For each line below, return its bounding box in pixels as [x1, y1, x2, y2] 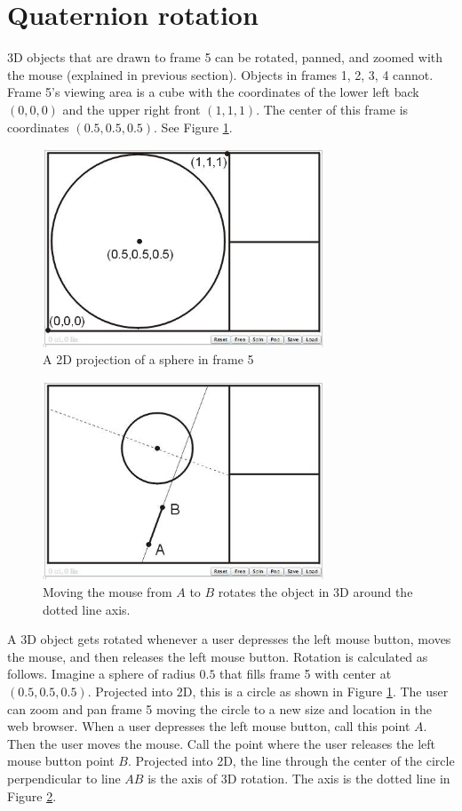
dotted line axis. [43, 600, 131, 618]
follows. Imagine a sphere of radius [7, 664, 195, 683]
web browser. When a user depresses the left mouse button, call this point [7, 717, 410, 735]
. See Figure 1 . [154, 117, 233, 136]
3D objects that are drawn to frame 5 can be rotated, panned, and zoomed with [7, 48, 443, 67]
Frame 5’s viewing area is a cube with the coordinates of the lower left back [7, 83, 419, 101]
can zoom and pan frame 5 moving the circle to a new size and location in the [7, 699, 433, 718]
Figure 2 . [7, 786, 57, 805]
